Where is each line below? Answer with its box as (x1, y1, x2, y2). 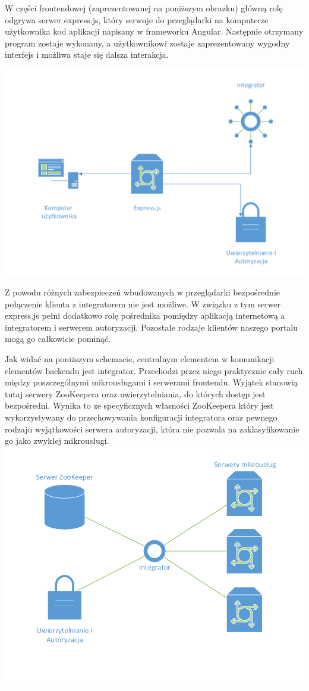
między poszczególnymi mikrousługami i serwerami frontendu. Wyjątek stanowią (5, 376, 298, 388)
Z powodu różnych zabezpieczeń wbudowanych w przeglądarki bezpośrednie (5, 286, 280, 298)
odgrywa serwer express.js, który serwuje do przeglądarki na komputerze (5, 13, 269, 26)
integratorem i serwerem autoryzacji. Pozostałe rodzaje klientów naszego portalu (5, 320, 298, 333)
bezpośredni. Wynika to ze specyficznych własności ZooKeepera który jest (5, 399, 274, 412)
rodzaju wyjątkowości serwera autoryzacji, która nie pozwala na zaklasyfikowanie (5, 422, 299, 435)
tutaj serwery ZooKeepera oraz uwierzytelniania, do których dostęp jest (5, 387, 266, 400)
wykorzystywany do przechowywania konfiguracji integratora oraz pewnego (5, 411, 278, 423)
